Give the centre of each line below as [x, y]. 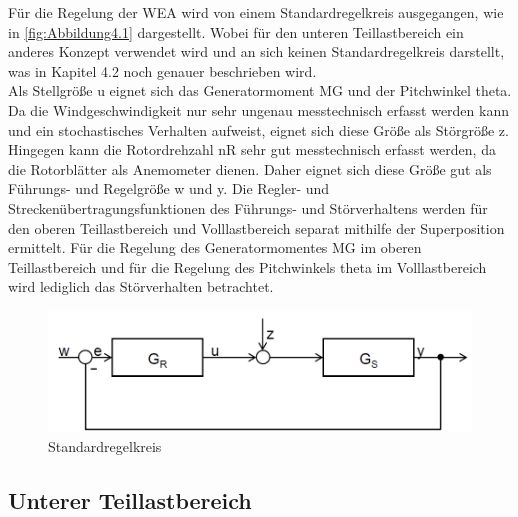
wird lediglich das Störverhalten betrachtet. [141, 286]
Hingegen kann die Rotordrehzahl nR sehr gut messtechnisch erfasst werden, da [252, 149]
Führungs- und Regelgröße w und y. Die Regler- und [169, 188]
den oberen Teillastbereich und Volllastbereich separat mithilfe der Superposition [256, 227]
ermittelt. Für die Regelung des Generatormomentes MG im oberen [215, 247]
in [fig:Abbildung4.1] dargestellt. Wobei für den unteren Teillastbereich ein [236, 31]
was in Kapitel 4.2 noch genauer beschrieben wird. [162, 70]
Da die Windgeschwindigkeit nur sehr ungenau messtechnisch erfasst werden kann [258, 109]
